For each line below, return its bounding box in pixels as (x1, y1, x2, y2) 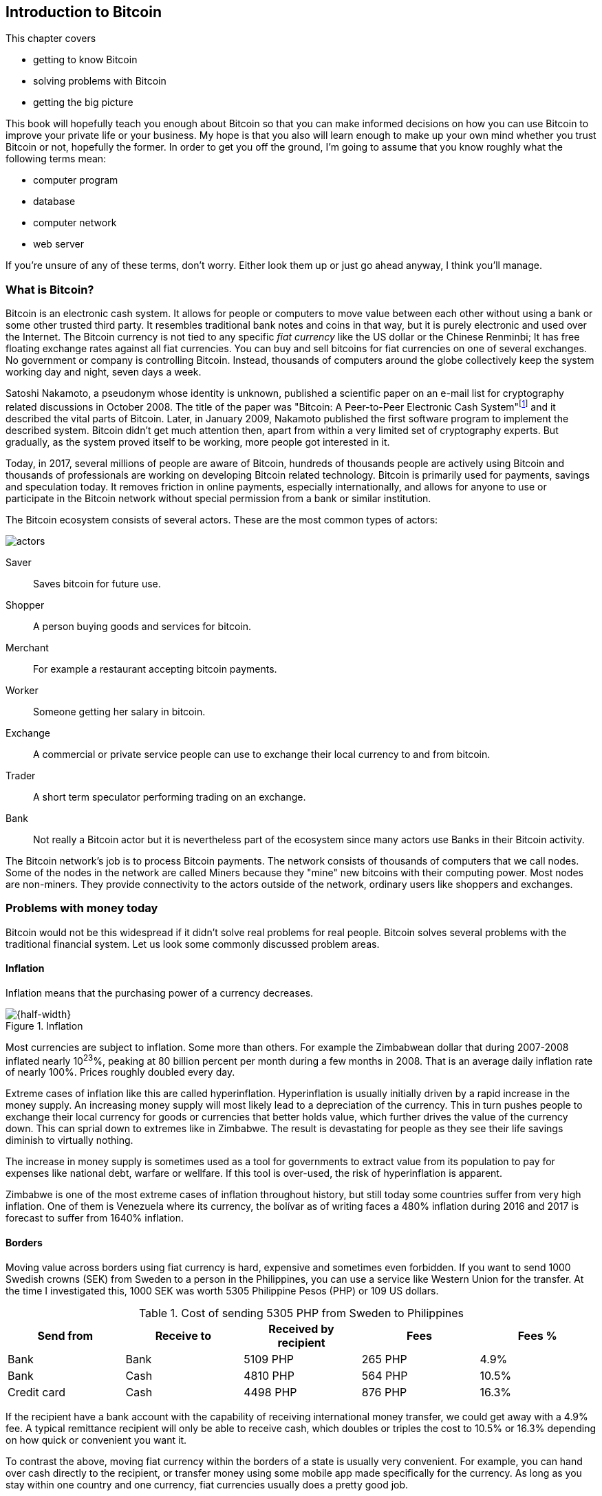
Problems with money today (6, 901, 158, 915)
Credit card (8, 1385, 66, 1399)
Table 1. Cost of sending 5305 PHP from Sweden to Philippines (138, 1305, 464, 1320)
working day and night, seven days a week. (6, 366, 202, 378)
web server (33, 238, 84, 250)
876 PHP (361, 1385, 407, 1399)
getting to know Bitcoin (33, 54, 138, 66)
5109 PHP (244, 1352, 294, 1366)
